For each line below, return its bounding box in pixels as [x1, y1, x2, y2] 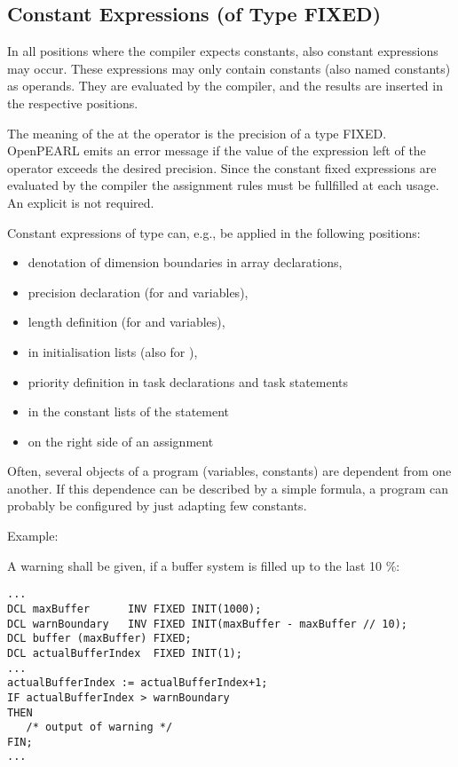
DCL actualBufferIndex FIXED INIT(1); [7, 646, 242, 660]
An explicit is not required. [7, 193, 154, 211]
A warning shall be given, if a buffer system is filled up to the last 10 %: [7, 556, 400, 574]
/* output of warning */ [26, 721, 173, 734]
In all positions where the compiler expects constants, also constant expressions [7, 42, 438, 60]
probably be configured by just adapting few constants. [7, 496, 307, 515]
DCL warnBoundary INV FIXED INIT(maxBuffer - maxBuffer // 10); [7, 617, 408, 630]
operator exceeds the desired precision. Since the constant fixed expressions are [7, 158, 437, 177]
